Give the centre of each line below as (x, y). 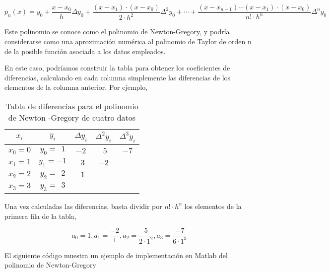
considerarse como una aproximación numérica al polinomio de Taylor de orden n (128, 41)
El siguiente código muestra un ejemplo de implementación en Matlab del (116, 255)
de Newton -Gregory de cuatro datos (72, 117)
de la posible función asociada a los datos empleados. (85, 51)
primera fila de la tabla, (40, 216)
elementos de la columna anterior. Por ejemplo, (76, 87)
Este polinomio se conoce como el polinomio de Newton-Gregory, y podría (117, 32)
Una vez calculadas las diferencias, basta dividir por (83, 206)
